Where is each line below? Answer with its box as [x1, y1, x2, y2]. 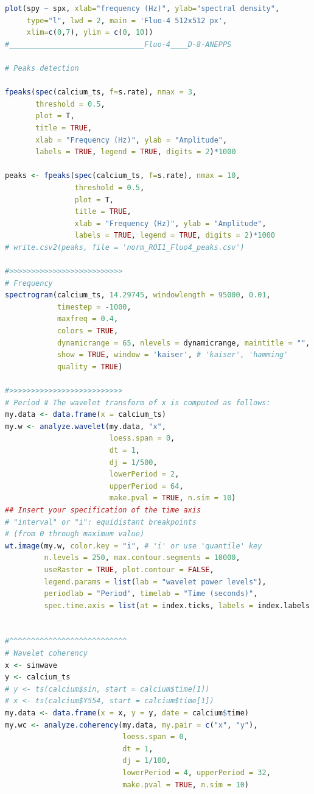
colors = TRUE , [57, 327, 119, 336]
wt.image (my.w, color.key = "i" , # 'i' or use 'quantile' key [5, 541, 262, 550]
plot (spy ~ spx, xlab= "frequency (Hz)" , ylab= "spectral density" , [5, 4, 280, 13]
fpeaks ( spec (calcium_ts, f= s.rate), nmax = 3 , [5, 88, 197, 97]
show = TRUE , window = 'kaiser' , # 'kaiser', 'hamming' [57, 350, 288, 360]
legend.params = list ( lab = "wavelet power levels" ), [44, 577, 267, 586]
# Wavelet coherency [5, 649, 88, 658]
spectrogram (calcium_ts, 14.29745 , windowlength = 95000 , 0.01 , [5, 291, 271, 300]
